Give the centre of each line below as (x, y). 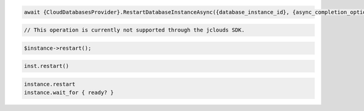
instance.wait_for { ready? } (69, 93)
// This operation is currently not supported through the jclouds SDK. (134, 30)
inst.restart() (46, 66)
